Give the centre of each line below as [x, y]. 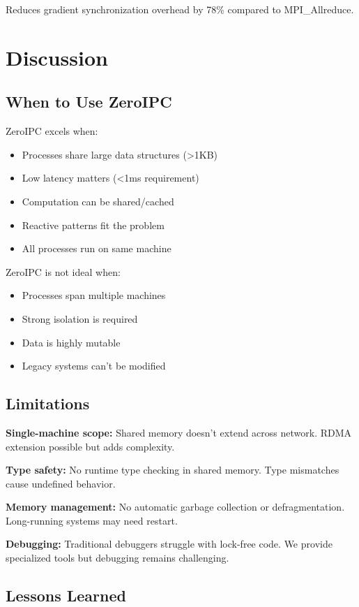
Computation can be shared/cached [98, 201]
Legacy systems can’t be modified [94, 366]
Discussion [57, 57]
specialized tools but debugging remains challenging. [117, 558]
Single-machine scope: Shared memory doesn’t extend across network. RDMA [179, 432]
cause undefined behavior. [61, 483]
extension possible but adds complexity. [90, 446]
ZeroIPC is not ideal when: [63, 271]
